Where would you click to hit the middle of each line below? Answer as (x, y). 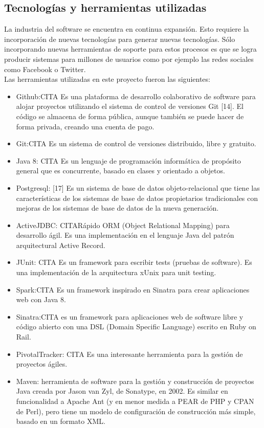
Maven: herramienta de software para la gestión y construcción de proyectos (135, 381)
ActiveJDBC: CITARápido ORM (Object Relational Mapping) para (123, 225)
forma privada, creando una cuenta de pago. (85, 126)
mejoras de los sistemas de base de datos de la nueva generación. (117, 208)
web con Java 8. (41, 299)
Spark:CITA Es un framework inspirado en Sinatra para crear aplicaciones (133, 289)
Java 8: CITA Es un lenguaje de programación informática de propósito (128, 160)
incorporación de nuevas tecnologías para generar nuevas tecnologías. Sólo (120, 39)
